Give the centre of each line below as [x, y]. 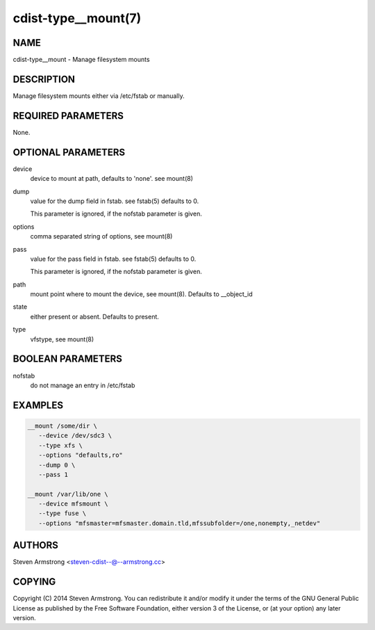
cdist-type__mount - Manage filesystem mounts [81, 60]
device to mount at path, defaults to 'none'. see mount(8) [112, 179]
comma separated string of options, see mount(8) [101, 236]
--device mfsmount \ [74, 504]
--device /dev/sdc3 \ [75, 436]
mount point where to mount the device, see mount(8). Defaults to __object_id [141, 294]
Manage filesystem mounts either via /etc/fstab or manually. [99, 96]
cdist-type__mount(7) [77, 18]
